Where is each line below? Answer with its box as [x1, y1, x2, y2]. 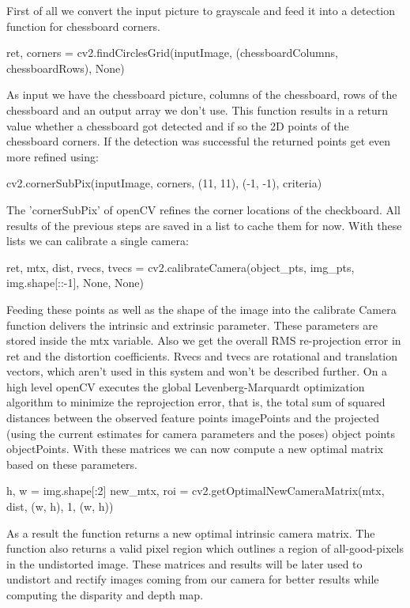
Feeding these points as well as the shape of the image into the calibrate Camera [6, 300, 397, 317]
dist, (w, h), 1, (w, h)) [6, 498, 114, 515]
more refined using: [6, 148, 99, 164]
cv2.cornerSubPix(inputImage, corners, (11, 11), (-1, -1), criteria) [6, 175, 322, 191]
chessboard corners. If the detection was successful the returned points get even [6, 133, 391, 149]
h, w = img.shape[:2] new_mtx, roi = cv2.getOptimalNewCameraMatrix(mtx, [6, 482, 385, 499]
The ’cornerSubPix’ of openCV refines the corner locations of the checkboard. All [6, 201, 401, 217]
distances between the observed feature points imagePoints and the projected [6, 410, 380, 426]
